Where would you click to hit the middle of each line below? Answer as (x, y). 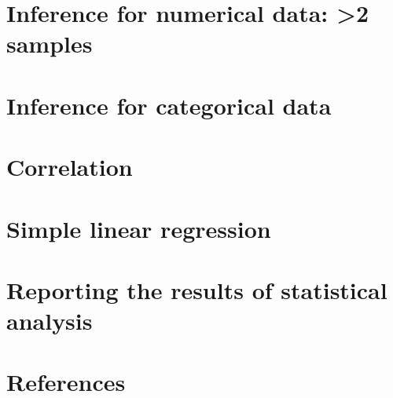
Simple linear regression (139, 228)
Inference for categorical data (169, 105)
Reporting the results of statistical (197, 289)
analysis (50, 321)
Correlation (70, 167)
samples (50, 44)
